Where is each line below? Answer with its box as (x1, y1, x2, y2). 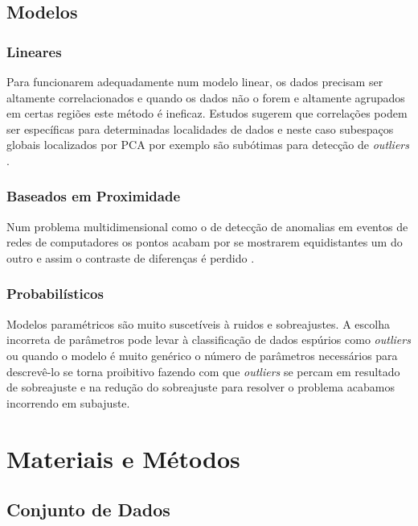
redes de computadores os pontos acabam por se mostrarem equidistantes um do (6, 234, 403, 251)
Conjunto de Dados (6, 497, 170, 522)
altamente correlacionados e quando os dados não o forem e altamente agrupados (6, 89, 405, 106)
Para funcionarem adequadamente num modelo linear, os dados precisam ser (6, 73, 383, 89)
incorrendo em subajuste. (6, 394, 130, 411)
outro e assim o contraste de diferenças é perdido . (6, 249, 255, 266)
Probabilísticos (6, 284, 104, 304)
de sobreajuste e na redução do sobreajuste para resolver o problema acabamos (6, 379, 395, 396)
